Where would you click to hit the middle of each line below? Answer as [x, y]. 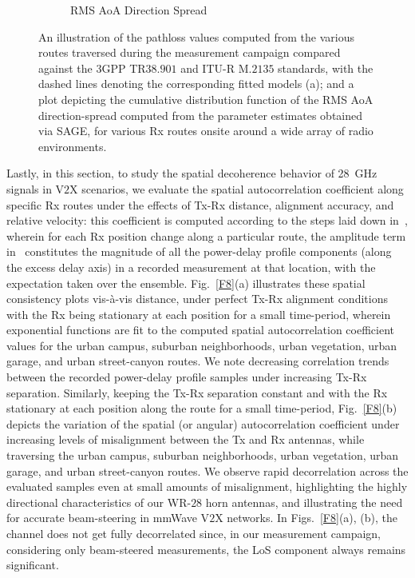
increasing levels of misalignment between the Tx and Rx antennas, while [186, 439]
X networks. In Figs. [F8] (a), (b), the [306, 518]
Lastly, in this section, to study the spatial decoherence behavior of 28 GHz [192, 173]
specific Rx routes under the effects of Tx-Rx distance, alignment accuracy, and [200, 204]
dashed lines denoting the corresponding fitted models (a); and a [196, 84]
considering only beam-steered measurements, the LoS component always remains [206, 549]
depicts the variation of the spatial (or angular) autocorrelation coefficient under [203, 423]
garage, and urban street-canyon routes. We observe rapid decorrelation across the [207, 470]
